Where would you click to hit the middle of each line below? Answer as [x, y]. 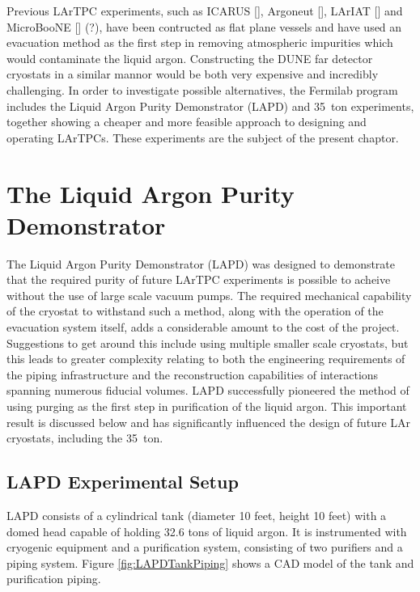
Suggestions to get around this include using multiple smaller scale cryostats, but [208, 343]
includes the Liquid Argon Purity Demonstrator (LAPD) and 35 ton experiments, [210, 106]
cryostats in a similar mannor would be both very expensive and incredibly [193, 74]
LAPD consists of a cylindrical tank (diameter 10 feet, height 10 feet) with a [197, 515]
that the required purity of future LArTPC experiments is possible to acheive [199, 279]
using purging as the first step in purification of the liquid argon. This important [207, 406]
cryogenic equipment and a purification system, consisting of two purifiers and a [205, 547]
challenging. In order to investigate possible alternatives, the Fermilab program [202, 89]
